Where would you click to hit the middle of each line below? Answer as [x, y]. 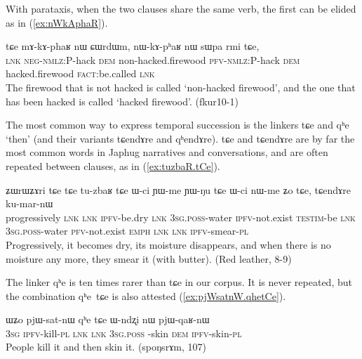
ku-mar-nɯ [29, 203]
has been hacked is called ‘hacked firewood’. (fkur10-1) [122, 101]
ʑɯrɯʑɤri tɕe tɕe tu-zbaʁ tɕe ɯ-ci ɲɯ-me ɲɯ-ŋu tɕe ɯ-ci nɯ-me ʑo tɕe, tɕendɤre [178, 189]
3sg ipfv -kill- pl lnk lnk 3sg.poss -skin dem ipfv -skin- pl [124, 333]
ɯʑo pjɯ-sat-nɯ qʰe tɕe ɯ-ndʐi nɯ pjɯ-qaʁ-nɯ [108, 319]
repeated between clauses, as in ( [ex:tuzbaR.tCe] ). [113, 165]
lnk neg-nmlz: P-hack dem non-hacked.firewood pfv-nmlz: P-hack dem [153, 59]
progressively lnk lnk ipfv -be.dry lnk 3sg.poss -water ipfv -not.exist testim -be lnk [181, 217]
